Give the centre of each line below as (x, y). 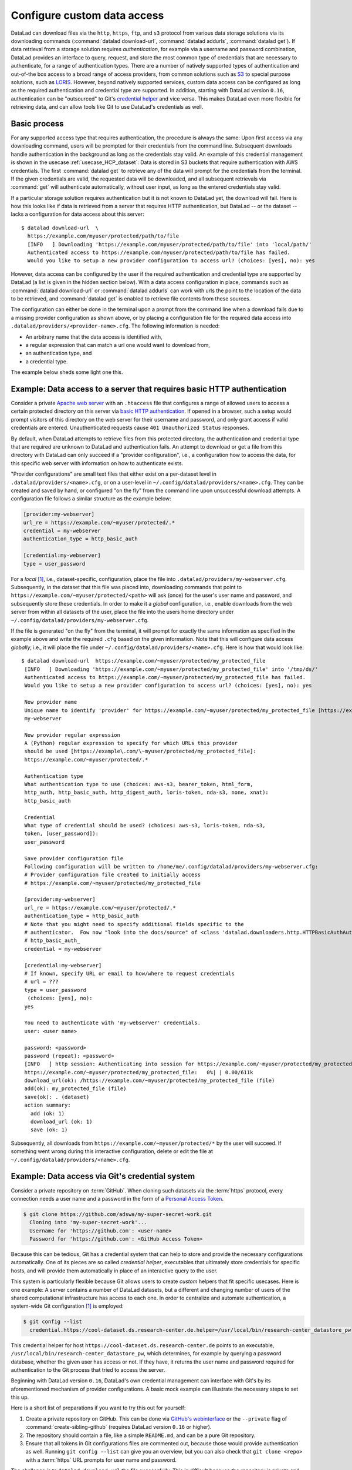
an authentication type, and (59, 353)
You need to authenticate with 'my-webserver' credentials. (112, 1023)
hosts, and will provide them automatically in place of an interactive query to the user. (114, 1271)
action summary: (48, 1105)
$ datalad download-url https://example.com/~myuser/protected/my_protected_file (143, 661)
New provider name (51, 702)
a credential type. (47, 361)
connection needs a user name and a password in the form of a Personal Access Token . (117, 1198)
